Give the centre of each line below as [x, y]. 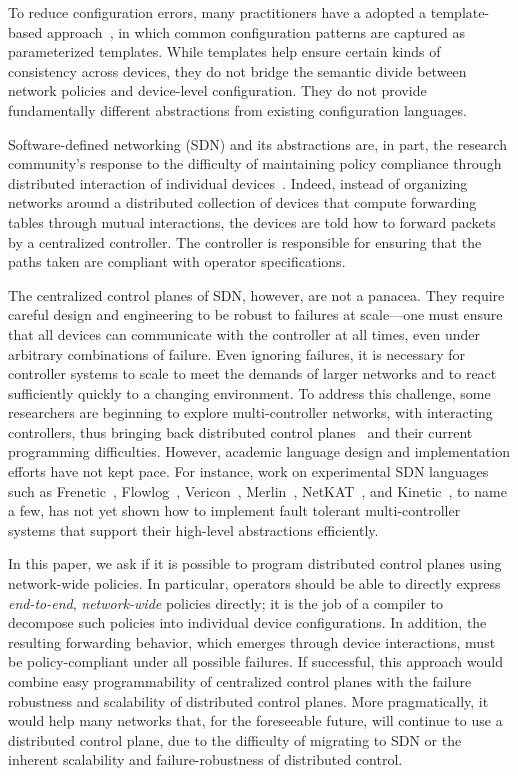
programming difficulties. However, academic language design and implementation [259, 451]
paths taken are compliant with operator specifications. [177, 261]
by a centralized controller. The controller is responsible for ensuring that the [245, 241]
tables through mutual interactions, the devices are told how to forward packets [252, 221]
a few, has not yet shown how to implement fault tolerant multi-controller [234, 510]
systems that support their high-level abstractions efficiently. [193, 529]
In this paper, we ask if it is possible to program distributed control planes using [255, 563]
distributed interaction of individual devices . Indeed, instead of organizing [238, 182]
